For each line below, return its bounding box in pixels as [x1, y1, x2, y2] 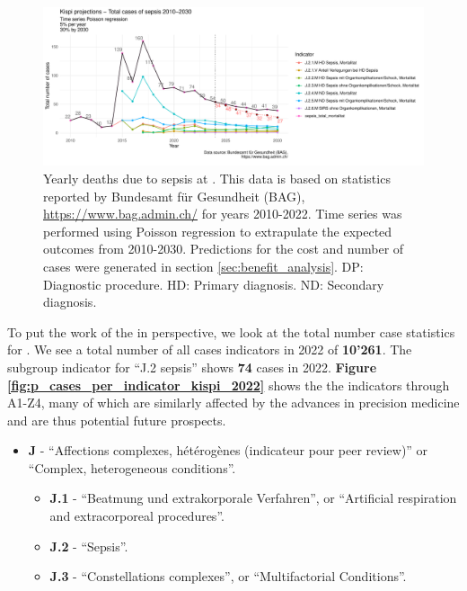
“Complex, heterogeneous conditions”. [28, 458, 236, 477]
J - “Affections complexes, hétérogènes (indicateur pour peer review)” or [28, 441, 428, 460]
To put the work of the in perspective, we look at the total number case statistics [7, 322, 455, 341]
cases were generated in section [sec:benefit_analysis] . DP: [43, 256, 364, 275]
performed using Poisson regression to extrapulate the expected [43, 221, 392, 240]
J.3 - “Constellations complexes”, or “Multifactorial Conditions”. [49, 567, 407, 586]
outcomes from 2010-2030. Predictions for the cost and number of [43, 239, 404, 258]
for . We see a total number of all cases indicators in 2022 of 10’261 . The [7, 340, 412, 359]
